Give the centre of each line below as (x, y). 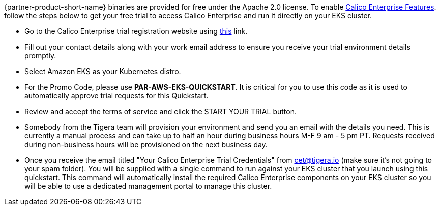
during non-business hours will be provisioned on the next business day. (146, 144)
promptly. (40, 56)
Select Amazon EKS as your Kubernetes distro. (103, 71)
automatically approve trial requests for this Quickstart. (116, 96)
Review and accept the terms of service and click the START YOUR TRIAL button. (160, 111)
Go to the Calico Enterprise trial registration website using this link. (136, 31)
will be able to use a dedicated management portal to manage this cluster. (148, 186)
